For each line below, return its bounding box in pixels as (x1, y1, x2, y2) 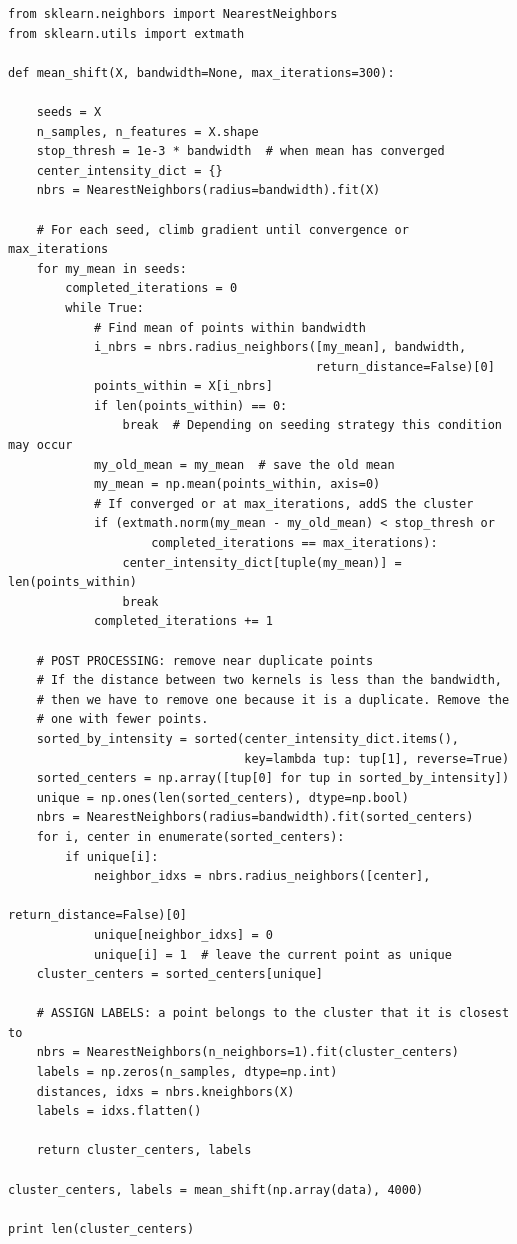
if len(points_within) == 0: (93, 398, 288, 413)
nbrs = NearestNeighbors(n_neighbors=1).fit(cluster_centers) (36, 1045, 460, 1060)
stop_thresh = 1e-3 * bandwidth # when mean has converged (36, 144, 445, 159)
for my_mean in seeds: (36, 261, 187, 276)
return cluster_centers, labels (36, 1143, 252, 1158)
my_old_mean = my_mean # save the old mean (93, 457, 395, 472)
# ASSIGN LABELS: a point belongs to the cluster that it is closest (36, 1006, 510, 1021)
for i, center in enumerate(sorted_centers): (36, 829, 345, 844)
